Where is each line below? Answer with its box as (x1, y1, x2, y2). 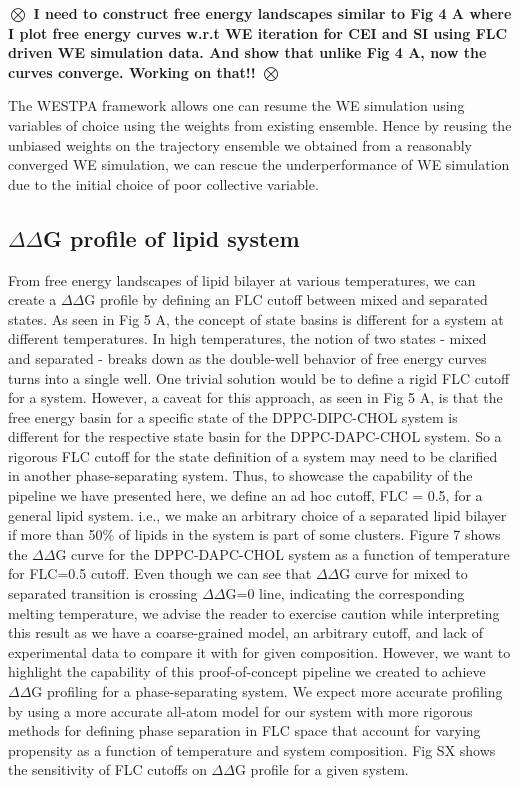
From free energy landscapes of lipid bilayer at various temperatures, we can (8, 269, 476, 290)
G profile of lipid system (43, 222, 300, 253)
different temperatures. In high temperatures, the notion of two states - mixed (8, 328, 487, 349)
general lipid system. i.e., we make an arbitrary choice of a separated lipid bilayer (8, 504, 507, 525)
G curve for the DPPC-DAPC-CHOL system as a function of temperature (55, 543, 510, 564)
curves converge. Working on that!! (8, 61, 256, 82)
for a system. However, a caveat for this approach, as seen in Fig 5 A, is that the (8, 387, 503, 408)
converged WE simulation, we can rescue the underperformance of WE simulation (8, 154, 510, 175)
